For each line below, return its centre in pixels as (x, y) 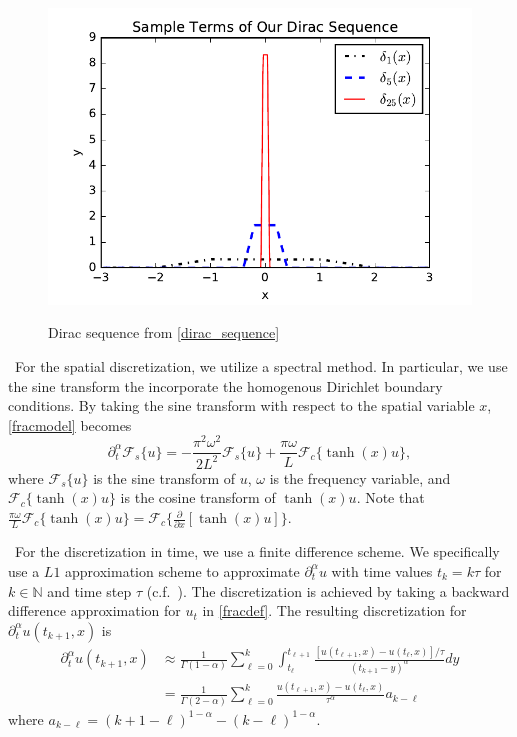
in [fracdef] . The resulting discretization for (334, 610)
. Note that (390, 497)
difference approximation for (94, 610)
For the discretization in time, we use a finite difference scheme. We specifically (257, 551)
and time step (89, 590)
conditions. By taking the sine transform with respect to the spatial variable (241, 405)
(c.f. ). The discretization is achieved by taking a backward (328, 590)
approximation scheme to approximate (182, 570)
